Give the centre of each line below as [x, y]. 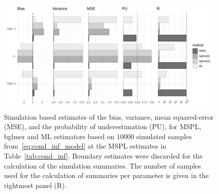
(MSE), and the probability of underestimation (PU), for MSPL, [103, 126]
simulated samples [164, 136]
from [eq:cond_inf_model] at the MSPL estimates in [85, 146]
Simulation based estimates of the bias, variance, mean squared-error [109, 116]
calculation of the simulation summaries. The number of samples [103, 165]
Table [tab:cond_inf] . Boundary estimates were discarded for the [103, 155]
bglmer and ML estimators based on [59, 136]
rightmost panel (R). [35, 185]
